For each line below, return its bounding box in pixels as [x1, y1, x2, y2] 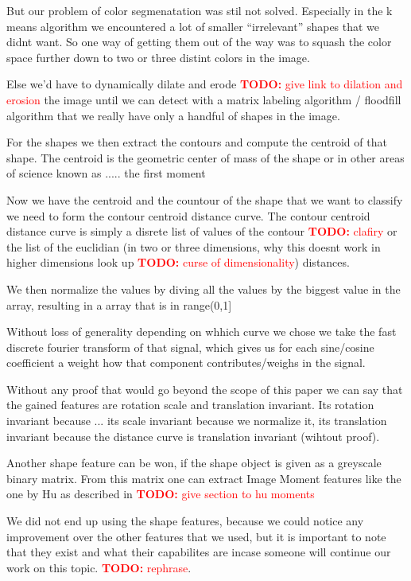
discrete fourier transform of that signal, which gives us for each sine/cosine [6, 338, 374, 355]
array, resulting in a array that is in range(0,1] [6, 296, 232, 313]
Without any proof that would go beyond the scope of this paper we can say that [6, 380, 403, 397]
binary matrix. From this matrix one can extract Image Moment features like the [6, 470, 401, 486]
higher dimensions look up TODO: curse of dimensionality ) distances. [6, 254, 350, 271]
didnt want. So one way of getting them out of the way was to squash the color [6, 33, 392, 50]
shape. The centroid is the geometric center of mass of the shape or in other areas [6, 149, 405, 166]
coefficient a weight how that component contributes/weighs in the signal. [6, 354, 366, 371]
